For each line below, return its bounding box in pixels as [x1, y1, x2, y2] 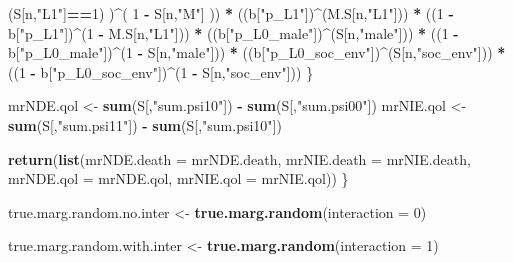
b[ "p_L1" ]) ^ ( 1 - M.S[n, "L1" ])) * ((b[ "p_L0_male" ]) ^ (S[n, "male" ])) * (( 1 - [8, 22, 459, 43]
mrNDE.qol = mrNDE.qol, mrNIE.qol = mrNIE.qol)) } [8, 168, 349, 189]
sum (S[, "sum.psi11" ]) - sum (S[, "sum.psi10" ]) [8, 114, 282, 135]
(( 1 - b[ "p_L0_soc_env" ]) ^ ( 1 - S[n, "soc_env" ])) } [8, 61, 314, 82]
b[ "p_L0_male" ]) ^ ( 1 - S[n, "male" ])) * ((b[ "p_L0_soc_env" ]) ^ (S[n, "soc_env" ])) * [8, 42, 506, 63]
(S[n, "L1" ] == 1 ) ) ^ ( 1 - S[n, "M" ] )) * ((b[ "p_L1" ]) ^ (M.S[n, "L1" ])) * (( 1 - [8, 3, 454, 23]
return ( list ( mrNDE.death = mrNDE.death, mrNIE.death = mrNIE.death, [8, 148, 471, 169]
